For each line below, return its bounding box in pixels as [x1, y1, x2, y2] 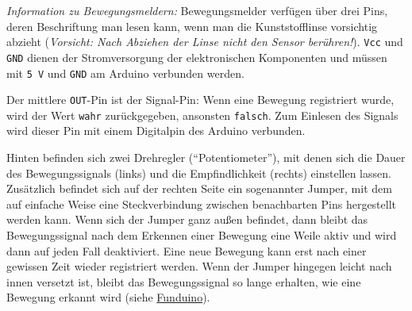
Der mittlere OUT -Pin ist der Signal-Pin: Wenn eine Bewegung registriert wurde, [6, 91, 395, 108]
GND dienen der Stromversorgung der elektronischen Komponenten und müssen [6, 48, 387, 65]
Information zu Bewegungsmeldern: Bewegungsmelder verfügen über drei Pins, [6, 2, 388, 18]
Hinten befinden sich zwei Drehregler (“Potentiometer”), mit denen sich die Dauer [6, 149, 406, 166]
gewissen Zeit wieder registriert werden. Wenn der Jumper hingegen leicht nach [6, 258, 392, 275]
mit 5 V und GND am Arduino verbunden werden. [6, 64, 245, 81]
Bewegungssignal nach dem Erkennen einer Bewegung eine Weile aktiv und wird [6, 227, 397, 244]
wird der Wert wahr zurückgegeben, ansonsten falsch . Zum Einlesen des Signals [6, 106, 399, 123]
